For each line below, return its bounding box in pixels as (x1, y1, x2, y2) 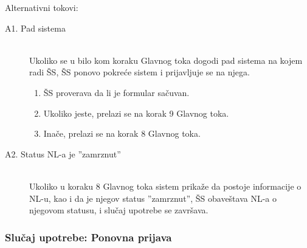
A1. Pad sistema (5, 21, 66, 34)
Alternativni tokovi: (5, 1, 78, 13)
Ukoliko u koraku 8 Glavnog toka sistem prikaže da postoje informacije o (29, 179, 302, 192)
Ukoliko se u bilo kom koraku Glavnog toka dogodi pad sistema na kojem (29, 53, 303, 66)
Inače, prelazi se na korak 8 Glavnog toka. (43, 127, 201, 140)
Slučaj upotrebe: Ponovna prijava (5, 229, 172, 244)
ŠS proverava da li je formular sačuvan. (43, 86, 190, 98)
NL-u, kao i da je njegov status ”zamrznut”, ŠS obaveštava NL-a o (29, 191, 277, 204)
